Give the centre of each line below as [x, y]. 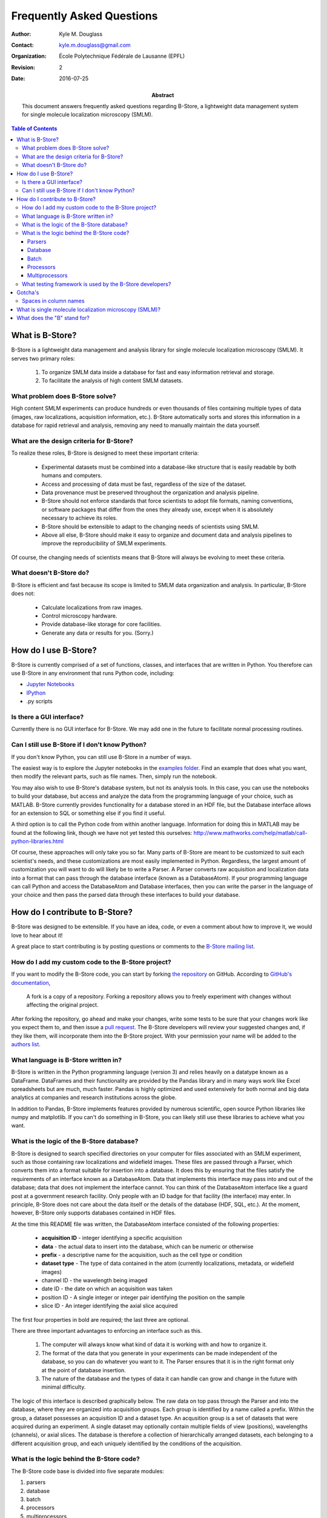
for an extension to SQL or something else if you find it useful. [88, 813]
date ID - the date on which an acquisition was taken [107, 1289]
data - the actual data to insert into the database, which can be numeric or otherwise [147, 1246]
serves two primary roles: [43, 358]
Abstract [163, 95]
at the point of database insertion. [84, 1370]
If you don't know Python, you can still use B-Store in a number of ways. [101, 757]
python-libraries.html [37, 842]
